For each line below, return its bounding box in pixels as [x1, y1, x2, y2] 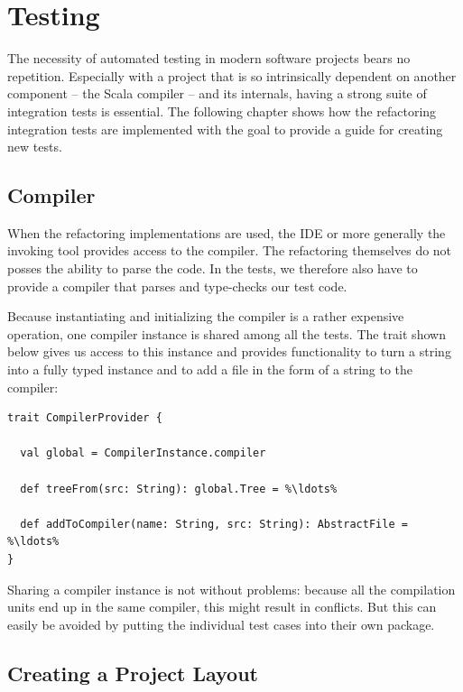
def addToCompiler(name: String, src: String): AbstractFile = [20, 517, 408, 531]
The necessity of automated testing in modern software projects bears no [7, 49, 411, 68]
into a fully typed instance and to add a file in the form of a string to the [7, 360, 413, 379]
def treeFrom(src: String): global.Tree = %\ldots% [20, 482, 338, 495]
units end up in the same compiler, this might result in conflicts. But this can [7, 597, 437, 616]
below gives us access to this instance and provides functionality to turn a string [7, 342, 451, 361]
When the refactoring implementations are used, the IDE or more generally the [7, 223, 446, 242]
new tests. [7, 137, 62, 156]
